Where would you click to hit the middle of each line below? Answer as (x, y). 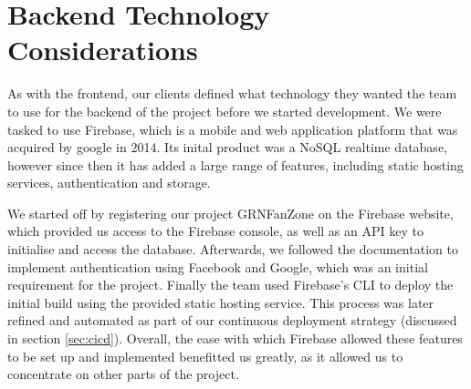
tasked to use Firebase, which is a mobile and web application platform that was (233, 129)
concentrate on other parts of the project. (123, 374)
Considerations (103, 50)
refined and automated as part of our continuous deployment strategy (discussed (232, 320)
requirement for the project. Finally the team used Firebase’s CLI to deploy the (230, 285)
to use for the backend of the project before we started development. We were (225, 111)
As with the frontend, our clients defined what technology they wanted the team (232, 93)
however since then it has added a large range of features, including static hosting (235, 164)
